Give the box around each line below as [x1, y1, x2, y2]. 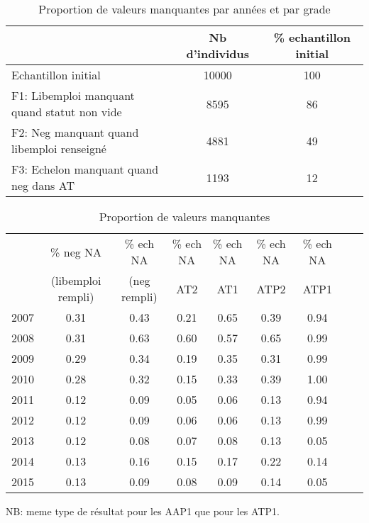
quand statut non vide [11, 103, 122, 120]
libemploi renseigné [11, 140, 106, 157]
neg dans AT [11, 177, 75, 193]
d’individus [186, 45, 250, 62]
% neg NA [50, 243, 102, 260]
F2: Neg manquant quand [11, 124, 139, 140]
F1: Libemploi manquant [11, 87, 135, 103]
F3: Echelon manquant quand [11, 161, 159, 177]
